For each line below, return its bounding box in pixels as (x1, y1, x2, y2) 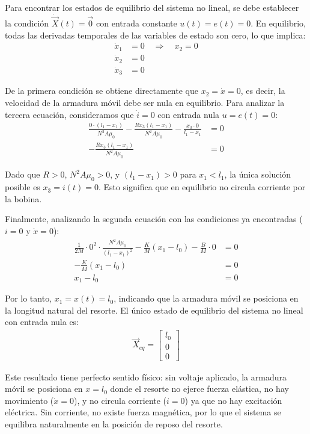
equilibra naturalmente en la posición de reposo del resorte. (5, 417, 223, 430)
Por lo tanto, (5, 292, 52, 305)
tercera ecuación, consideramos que (5, 108, 134, 120)
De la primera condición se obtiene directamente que (5, 84, 198, 97)
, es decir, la (240, 84, 285, 97)
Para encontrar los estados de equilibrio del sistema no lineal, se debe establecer (5, 1, 299, 13)
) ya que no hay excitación (184, 394, 282, 406)
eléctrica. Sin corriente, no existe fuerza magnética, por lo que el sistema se (5, 406, 281, 418)
